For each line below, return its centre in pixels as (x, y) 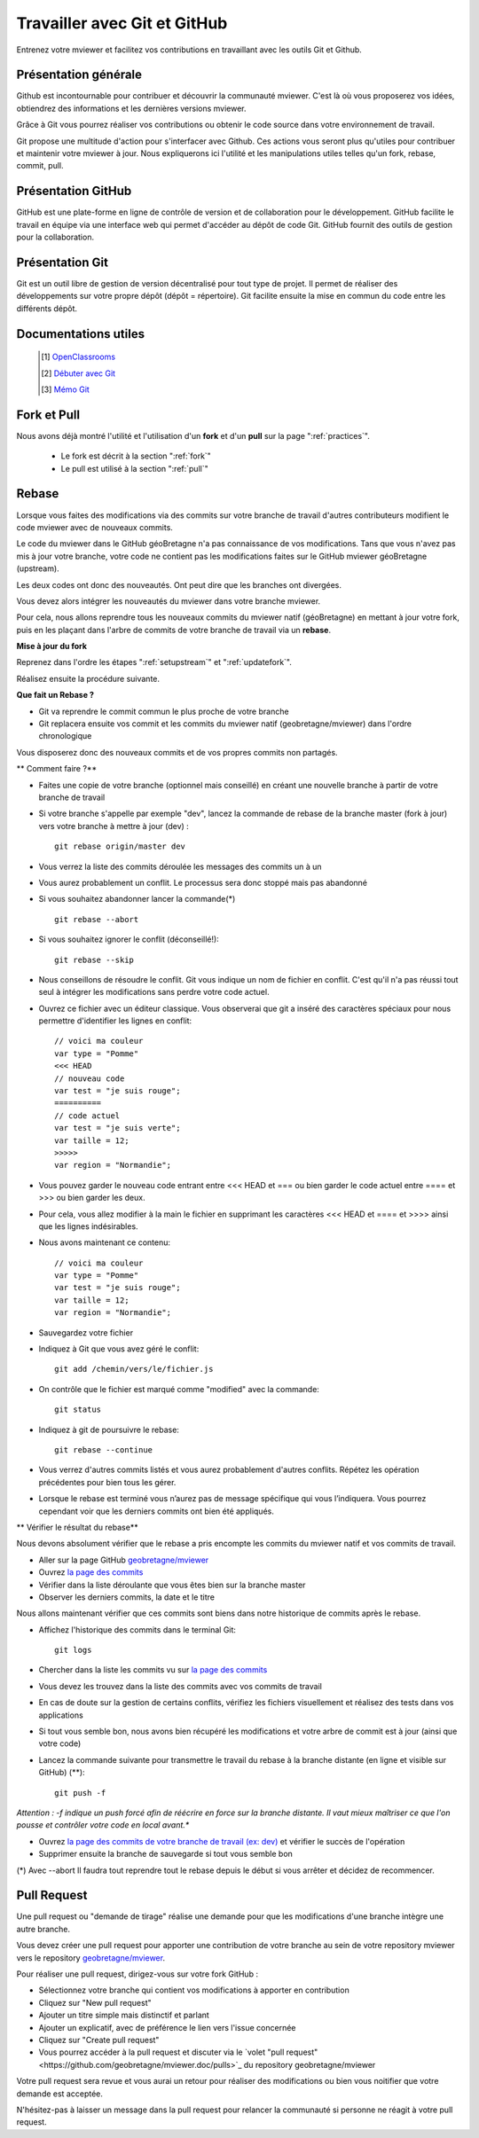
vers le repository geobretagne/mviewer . (91, 1958)
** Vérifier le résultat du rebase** (77, 1527)
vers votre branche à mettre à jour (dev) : (114, 826)
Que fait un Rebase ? (55, 695)
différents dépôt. (47, 308)
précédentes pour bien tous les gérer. (107, 1482)
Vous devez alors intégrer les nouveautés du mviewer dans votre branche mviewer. (169, 601)
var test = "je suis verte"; (118, 1128)
